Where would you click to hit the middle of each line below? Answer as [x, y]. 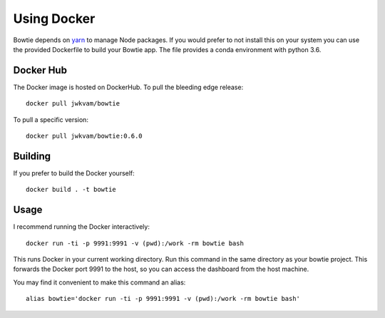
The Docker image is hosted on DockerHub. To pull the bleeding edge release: [128, 87]
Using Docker [54, 19]
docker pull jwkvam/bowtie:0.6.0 [84, 136]
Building [32, 156]
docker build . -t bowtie [71, 190]
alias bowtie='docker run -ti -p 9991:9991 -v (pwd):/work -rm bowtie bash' [163, 299]
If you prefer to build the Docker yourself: [74, 173]
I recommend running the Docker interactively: [81, 227]
